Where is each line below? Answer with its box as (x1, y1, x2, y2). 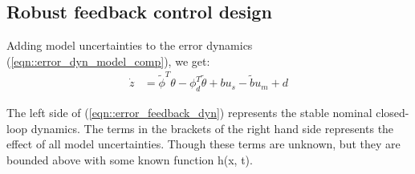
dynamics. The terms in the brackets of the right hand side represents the (31, 119, 394, 136)
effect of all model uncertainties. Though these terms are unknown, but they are (6, 136, 401, 152)
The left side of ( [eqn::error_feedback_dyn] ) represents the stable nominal (6, 103, 372, 120)
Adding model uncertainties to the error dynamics (6, 37, 253, 54)
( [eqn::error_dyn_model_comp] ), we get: (6, 52, 210, 69)
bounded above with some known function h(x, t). (6, 151, 253, 168)
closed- (376, 103, 409, 120)
